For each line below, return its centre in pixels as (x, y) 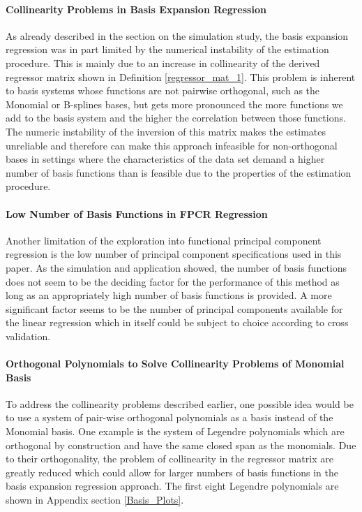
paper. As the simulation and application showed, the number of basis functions (176, 267)
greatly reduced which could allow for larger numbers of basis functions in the (172, 472)
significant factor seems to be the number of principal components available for (174, 308)
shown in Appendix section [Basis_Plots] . (95, 500)
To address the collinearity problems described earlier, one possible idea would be (180, 403)
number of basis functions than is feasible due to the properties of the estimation (179, 172)
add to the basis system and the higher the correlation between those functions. (176, 118)
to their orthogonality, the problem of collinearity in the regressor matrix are (169, 459)
